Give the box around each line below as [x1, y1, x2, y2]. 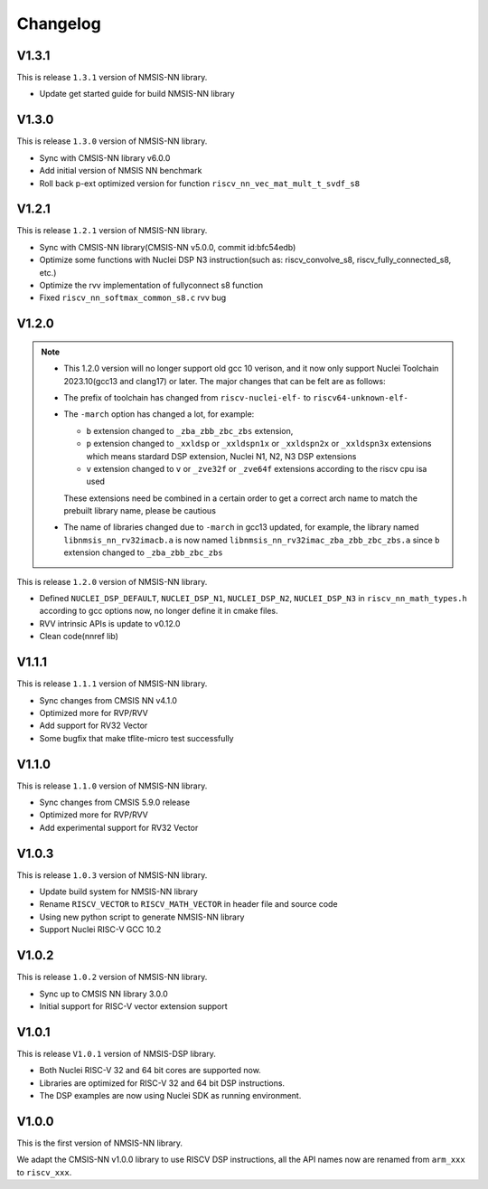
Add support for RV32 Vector [39, 720, 148, 731]
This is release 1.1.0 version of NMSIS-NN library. [16, 780, 208, 791]
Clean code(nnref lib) [39, 631, 119, 642]
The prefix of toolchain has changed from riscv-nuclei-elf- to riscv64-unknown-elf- [63, 392, 408, 402]
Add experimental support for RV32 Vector [39, 822, 199, 833]
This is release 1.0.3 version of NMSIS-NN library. [16, 869, 208, 881]
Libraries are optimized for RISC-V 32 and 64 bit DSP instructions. [39, 1077, 285, 1089]
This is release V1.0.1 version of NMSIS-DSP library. [16, 1048, 217, 1059]
